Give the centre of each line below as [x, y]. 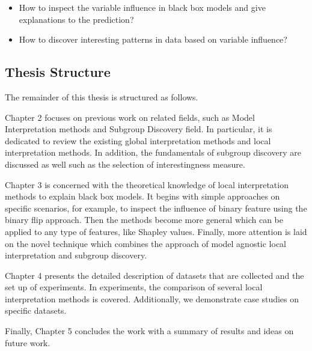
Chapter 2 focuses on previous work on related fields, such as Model [130, 117]
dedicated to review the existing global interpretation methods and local [138, 140]
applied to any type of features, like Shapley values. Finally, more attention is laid [156, 231]
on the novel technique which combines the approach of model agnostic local [146, 243]
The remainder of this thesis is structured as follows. [102, 96]
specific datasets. [36, 310]
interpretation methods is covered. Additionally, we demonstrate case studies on [152, 298]
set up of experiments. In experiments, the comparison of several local [134, 287]
